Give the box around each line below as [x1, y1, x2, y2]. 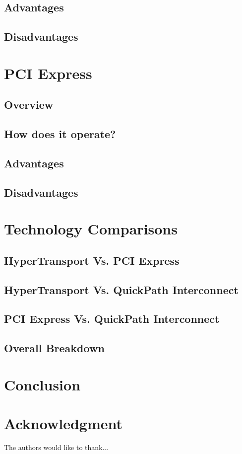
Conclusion [4, 374, 81, 394]
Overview [4, 97, 54, 112]
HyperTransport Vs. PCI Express [4, 252, 180, 268]
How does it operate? [4, 126, 116, 142]
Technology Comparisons [4, 219, 178, 239]
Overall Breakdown [4, 340, 105, 356]
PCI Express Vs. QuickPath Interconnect [4, 311, 220, 326]
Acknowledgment [4, 413, 122, 434]
